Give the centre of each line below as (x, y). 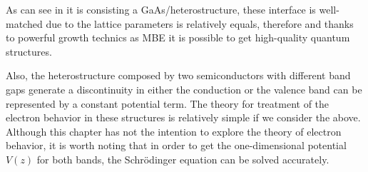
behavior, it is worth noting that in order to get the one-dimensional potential (176, 145)
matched (24, 23)
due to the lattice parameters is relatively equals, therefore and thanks (200, 23)
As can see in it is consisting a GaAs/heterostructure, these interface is (161, 9)
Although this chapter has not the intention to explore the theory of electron (174, 131)
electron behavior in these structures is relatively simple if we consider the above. (183, 117)
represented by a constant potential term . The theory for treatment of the (168, 103)
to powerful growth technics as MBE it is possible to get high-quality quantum (178, 37)
